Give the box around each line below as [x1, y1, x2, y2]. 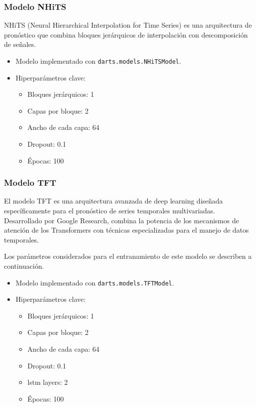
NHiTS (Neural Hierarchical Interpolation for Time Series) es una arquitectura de [4, 20, 252, 30]
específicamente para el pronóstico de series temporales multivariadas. [4, 205, 215, 216]
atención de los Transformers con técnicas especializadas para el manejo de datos [4, 225, 249, 235]
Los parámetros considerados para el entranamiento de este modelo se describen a [4, 251, 252, 261]
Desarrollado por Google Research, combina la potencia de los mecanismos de [4, 215, 239, 225]
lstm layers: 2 [27, 377, 68, 387]
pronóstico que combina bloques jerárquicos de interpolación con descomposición [4, 29, 248, 40]
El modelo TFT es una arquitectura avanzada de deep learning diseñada [4, 196, 223, 206]
